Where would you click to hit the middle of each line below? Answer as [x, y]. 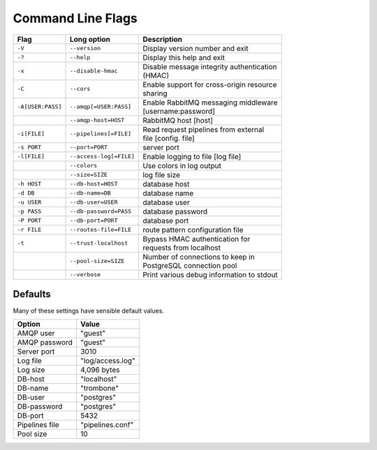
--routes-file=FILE [101, 230]
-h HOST [29, 184]
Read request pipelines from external [204, 129]
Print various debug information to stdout [210, 274]
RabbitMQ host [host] [178, 120]
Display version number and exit [195, 48]
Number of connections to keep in [199, 257]
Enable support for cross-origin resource [210, 84]
